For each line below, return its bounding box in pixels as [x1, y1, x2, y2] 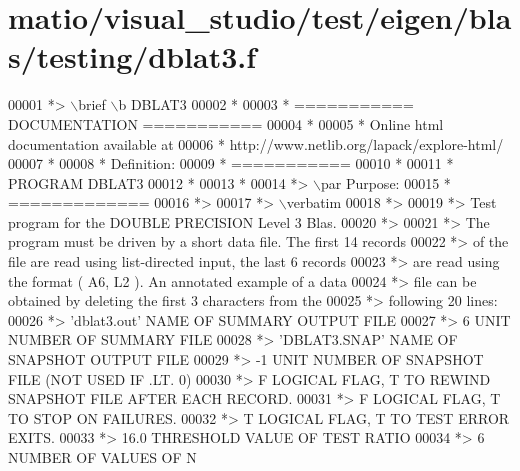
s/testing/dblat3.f [8, 36, 257, 77]
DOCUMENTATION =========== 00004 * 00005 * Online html [8, 113, 444, 134]
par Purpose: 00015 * [320, 172, 451, 193]
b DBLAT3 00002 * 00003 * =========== [118, 94, 414, 115]
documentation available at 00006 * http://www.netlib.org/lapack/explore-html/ [8, 133, 504, 154]
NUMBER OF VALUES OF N [8, 447, 197, 467]
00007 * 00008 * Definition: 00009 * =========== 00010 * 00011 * [8, 153, 454, 174]
